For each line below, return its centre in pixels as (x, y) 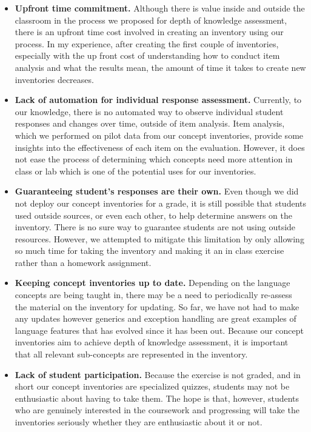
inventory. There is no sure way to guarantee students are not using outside (155, 227)
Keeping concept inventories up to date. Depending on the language (152, 283)
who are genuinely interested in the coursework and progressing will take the (157, 410)
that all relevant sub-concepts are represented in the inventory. (131, 354)
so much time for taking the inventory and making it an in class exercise (149, 251)
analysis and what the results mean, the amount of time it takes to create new (160, 67)
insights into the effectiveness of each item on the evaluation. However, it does (160, 147)
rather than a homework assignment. (83, 262)
